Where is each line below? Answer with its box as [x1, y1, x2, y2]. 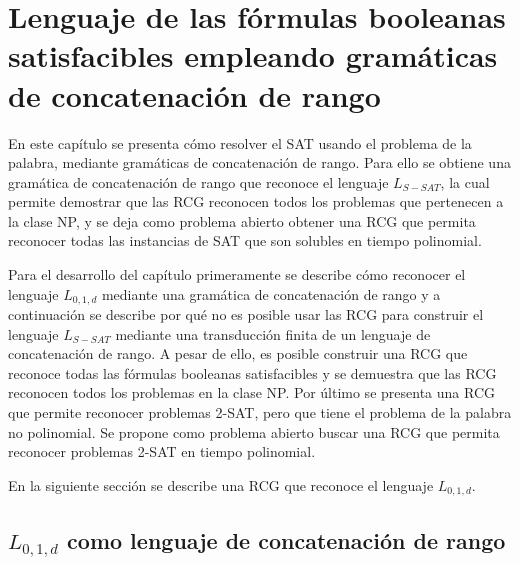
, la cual [440, 171, 490, 192]
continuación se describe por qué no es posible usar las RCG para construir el [8, 304, 484, 325]
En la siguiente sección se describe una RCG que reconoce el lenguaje [8, 474, 434, 495]
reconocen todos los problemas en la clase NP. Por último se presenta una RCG [8, 382, 495, 403]
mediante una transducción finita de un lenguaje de [115, 323, 431, 344]
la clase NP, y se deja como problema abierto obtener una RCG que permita [8, 210, 476, 231]
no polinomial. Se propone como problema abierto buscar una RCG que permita [8, 421, 500, 442]
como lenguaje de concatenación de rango [67, 524, 506, 555]
